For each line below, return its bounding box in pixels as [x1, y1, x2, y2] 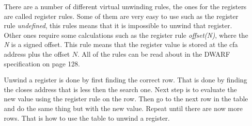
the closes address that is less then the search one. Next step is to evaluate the [4, 84, 237, 94]
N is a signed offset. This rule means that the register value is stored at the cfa [4, 39, 238, 49]
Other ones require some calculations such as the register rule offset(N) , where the [4, 30, 248, 40]
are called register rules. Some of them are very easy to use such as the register [4, 11, 238, 21]
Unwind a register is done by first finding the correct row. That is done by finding [4, 75, 247, 85]
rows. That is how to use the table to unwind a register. [4, 112, 170, 123]
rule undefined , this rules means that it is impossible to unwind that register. [4, 20, 232, 31]
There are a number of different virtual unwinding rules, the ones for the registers [4, 1, 247, 11]
